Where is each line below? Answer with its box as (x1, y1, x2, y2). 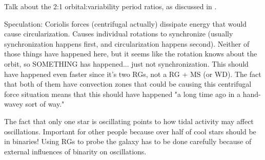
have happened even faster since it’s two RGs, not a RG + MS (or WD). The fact (4, 68, 261, 79)
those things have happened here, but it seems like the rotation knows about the (4, 48, 257, 59)
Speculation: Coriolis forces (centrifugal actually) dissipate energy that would (4, 18, 247, 29)
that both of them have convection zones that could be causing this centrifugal (4, 78, 252, 89)
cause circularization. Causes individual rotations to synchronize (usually (4, 28, 233, 39)
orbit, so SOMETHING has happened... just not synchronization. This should (4, 58, 249, 69)
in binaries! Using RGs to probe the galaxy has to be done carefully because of (4, 136, 252, 147)
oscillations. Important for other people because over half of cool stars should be (4, 126, 256, 136)
